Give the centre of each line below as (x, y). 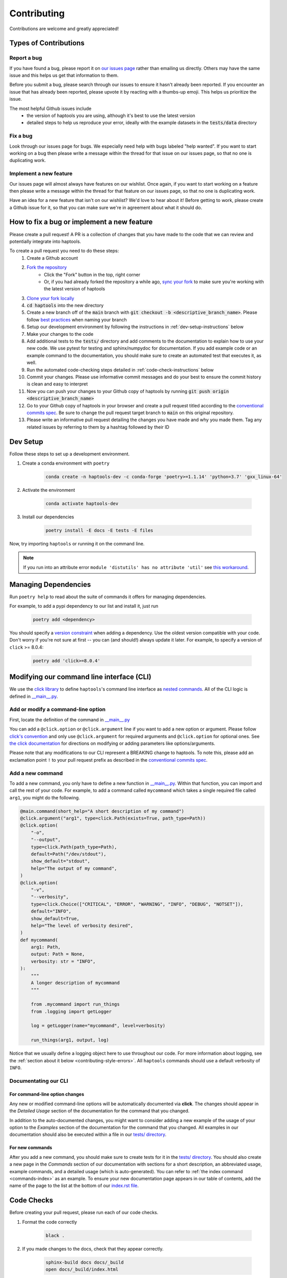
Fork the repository (47, 267)
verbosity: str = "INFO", (63, 961)
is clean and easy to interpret (57, 384)
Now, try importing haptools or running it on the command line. (77, 543)
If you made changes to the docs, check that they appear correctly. (93, 1249)
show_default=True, (55, 918)
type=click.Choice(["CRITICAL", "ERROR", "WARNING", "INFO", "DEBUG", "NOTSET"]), (137, 904)
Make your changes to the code (60, 334)
